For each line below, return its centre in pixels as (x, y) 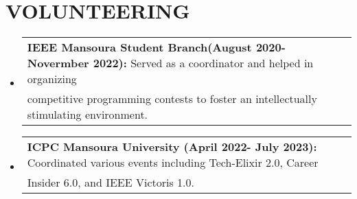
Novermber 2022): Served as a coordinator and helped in (170, 63)
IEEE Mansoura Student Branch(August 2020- (156, 47)
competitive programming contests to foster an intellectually (172, 99)
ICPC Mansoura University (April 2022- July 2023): (172, 147)
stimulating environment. (88, 115)
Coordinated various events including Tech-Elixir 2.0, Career (173, 163)
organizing (52, 79)
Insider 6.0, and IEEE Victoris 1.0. (111, 183)
